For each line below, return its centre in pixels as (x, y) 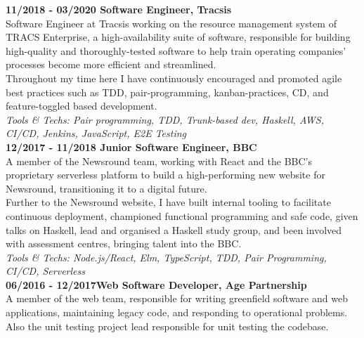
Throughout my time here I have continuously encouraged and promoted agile (174, 78)
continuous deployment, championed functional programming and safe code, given (182, 215)
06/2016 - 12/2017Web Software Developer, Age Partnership (156, 284)
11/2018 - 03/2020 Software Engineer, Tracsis (119, 9)
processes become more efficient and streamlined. (111, 64)
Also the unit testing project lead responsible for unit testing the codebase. (167, 326)
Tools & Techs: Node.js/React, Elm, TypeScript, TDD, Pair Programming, (166, 257)
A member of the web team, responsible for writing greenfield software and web (177, 298)
